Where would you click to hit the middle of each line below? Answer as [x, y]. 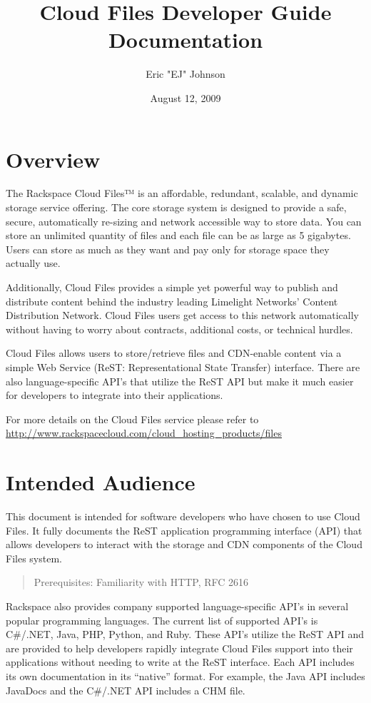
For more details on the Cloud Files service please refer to [132, 419]
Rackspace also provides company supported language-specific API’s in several [177, 606]
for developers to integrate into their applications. [115, 395]
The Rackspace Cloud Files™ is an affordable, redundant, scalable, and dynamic [182, 193]
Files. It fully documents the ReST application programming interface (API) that [184, 530]
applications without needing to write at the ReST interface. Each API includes [180, 662]
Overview [53, 159]
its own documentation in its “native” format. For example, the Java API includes [185, 676]
